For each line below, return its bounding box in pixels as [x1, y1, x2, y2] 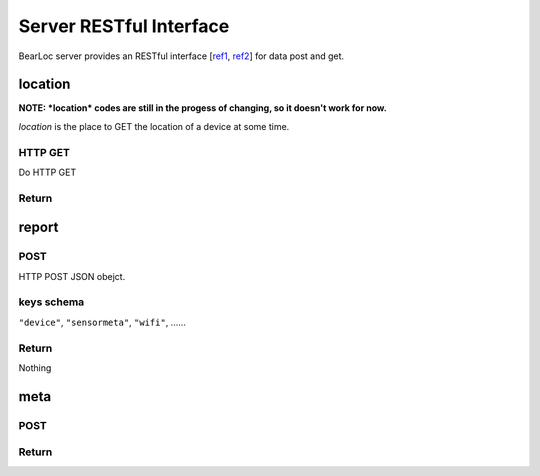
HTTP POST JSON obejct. [18, 270, 126, 282]
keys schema [18, 295, 85, 309]
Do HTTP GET [18, 166, 77, 178]
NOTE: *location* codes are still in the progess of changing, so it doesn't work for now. [18, 102, 387, 114]
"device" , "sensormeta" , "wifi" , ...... [18, 316, 187, 328]
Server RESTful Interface [18, 15, 230, 37]
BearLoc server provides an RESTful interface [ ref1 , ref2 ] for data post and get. [18, 50, 345, 62]
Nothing [18, 361, 52, 374]
